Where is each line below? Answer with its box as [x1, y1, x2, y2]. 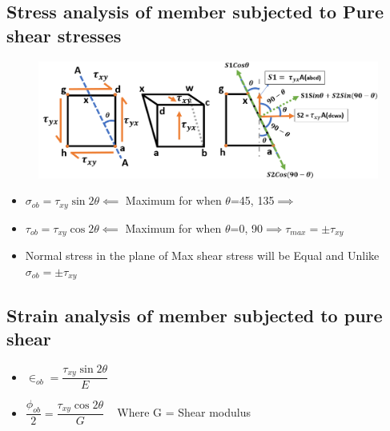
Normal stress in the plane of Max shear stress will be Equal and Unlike [25, 247, 380, 264]
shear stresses [6, 22, 122, 47]
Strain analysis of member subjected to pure [6, 302, 383, 327]
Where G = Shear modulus [117, 404, 251, 421]
